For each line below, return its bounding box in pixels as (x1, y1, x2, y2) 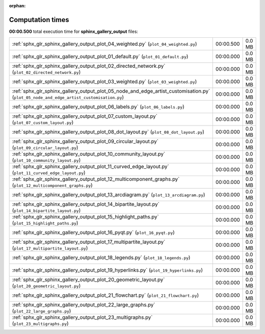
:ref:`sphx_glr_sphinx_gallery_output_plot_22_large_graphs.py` (12, 302, 156, 308)
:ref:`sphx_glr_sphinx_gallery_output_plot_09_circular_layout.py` (12, 138, 159, 145)
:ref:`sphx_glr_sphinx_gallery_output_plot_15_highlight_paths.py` (12, 213, 159, 220)
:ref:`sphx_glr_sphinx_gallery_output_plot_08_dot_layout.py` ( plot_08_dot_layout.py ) (12, 128, 205, 135)
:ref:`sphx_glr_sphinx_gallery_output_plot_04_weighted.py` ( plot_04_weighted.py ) (12, 41, 197, 48)
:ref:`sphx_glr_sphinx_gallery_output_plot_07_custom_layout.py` (12, 113, 158, 120)
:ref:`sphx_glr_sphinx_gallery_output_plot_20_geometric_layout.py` (12, 276, 165, 283)
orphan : (9, 3, 26, 8)
